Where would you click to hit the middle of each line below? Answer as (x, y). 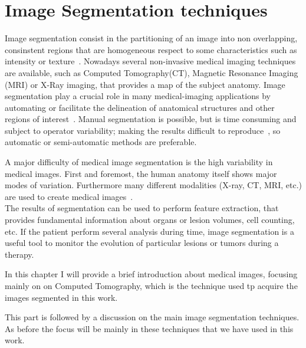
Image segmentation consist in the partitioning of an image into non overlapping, (151, 38)
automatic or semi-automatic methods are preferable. (101, 142)
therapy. (19, 254)
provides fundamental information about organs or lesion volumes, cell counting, (150, 220)
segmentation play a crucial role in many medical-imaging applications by (138, 96)
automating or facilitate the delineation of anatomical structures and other (140, 107)
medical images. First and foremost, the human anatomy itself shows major (141, 173)
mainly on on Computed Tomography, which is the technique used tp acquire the (151, 285)
